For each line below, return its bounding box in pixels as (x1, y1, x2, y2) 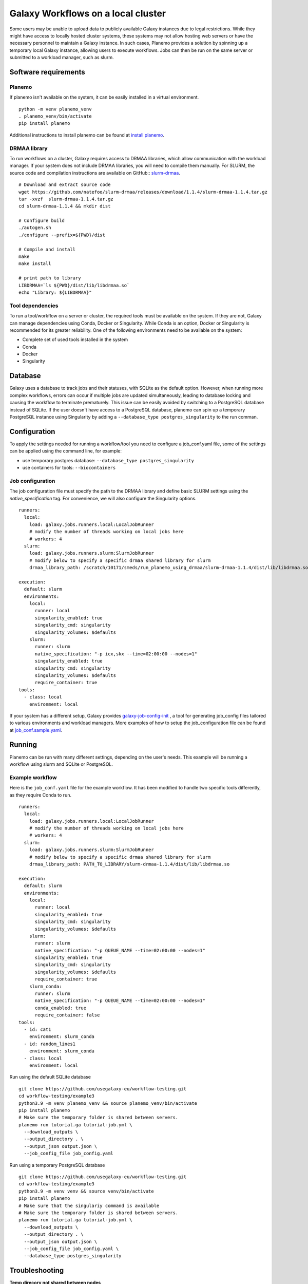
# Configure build (18, 218, 65, 223)
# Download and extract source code (18, 182, 111, 187)
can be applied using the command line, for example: (9, 448, 122, 454)
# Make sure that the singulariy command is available (18, 1202, 160, 1209)
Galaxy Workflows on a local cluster (9, 8, 166, 19)
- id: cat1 (24, 1027, 51, 1032)
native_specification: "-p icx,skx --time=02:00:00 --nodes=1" (34, 651, 198, 657)
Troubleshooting (9, 1266, 64, 1275)
